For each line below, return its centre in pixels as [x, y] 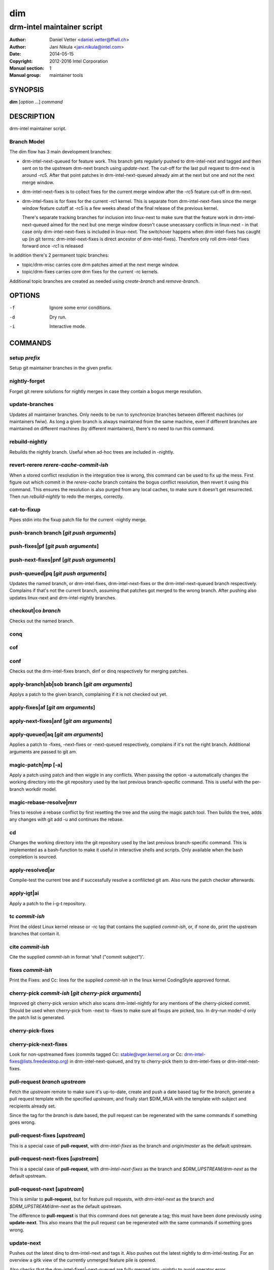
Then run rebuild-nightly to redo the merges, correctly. [66, 496]
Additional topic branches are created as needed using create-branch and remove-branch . [105, 281]
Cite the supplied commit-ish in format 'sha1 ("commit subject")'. [77, 957]
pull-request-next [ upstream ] [47, 1189]
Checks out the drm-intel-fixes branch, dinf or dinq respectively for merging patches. [98, 671]
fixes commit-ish [31, 970]
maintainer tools [66, 75]
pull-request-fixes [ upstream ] [47, 1135]
